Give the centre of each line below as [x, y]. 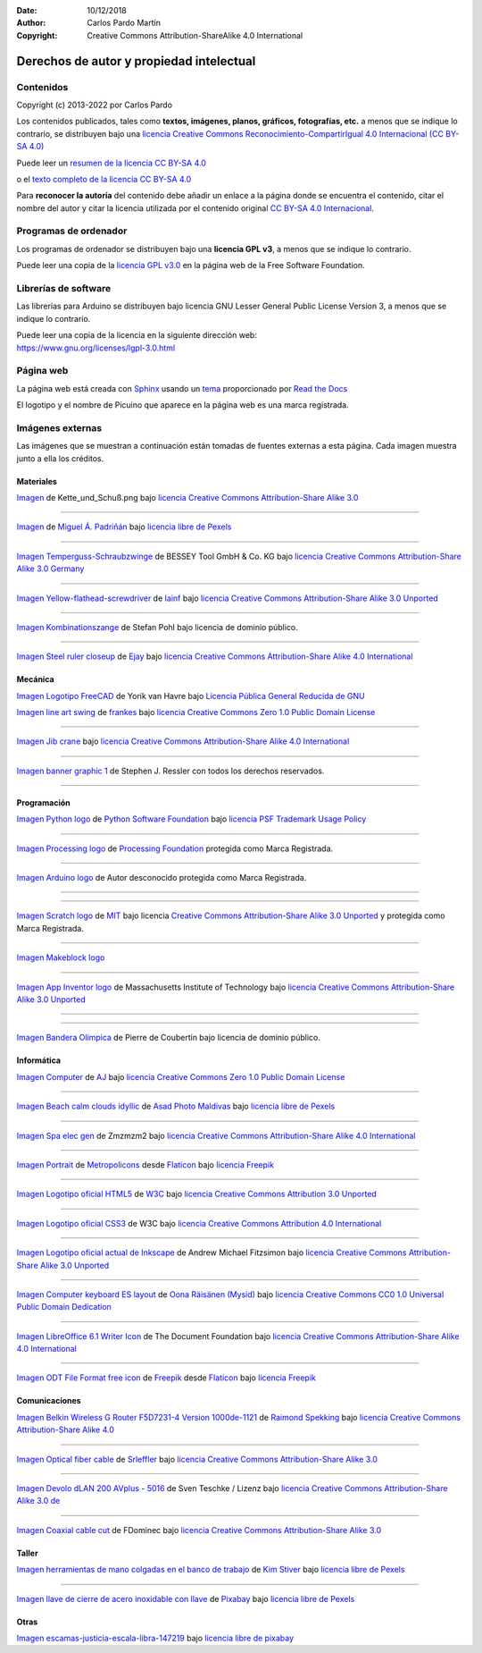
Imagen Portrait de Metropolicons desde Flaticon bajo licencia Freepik [145, 1164]
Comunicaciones [49, 1401]
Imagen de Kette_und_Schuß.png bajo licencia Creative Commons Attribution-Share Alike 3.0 [187, 497]
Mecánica [35, 679]
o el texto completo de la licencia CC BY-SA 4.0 [104, 179]
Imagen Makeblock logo [61, 957]
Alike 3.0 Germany [50, 569]
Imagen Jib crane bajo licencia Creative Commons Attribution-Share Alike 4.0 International [183, 741]
